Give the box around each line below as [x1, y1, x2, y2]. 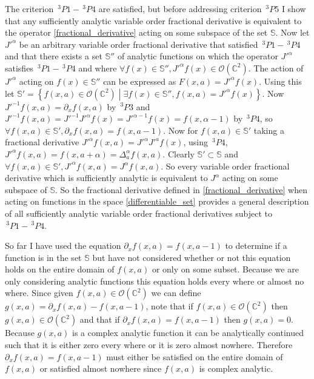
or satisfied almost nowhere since [39, 362, 162, 375]
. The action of [248, 61, 304, 74]
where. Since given [5, 286, 73, 299]
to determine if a [225, 239, 287, 252]
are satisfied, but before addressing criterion [98, 2, 262, 15]
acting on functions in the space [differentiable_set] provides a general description [5, 195, 309, 208]
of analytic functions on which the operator [117, 50, 278, 62]
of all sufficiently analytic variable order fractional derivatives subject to [5, 206, 273, 219]
